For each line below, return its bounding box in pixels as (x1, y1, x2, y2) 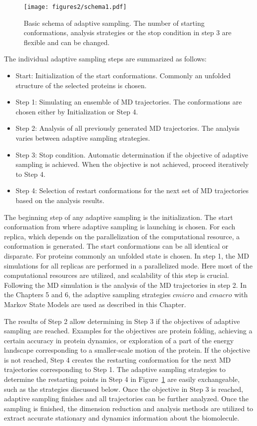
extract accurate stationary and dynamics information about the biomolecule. (4, 413, 240, 423)
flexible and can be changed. (24, 37, 110, 47)
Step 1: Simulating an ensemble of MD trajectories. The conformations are (15, 97, 242, 107)
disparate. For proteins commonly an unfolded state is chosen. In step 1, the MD (4, 250, 249, 261)
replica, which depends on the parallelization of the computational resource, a (4, 231, 240, 241)
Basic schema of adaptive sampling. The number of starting (24, 17, 205, 28)
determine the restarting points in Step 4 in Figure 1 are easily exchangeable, (4, 374, 240, 384)
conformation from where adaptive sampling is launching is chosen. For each (4, 221, 235, 232)
